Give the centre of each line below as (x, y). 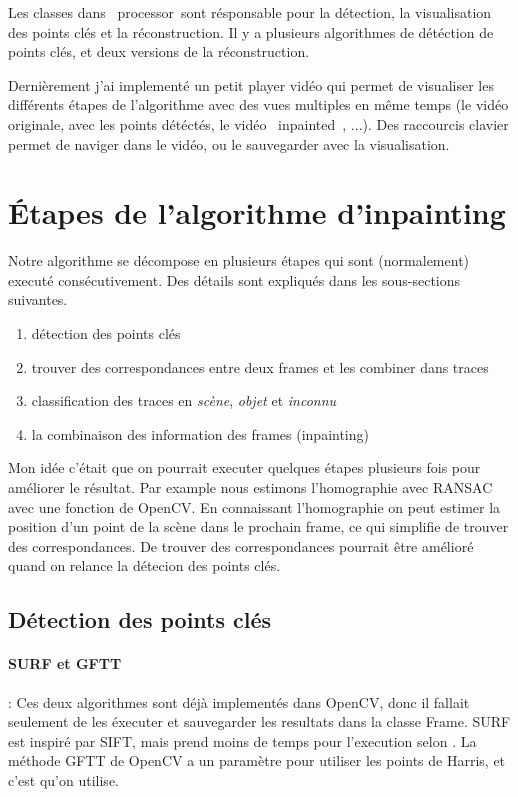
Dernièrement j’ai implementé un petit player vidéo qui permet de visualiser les (251, 84)
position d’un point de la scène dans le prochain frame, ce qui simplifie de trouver (258, 526)
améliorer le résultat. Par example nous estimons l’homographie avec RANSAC (250, 487)
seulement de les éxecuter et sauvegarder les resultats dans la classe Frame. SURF (259, 721)
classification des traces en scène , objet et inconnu (184, 400)
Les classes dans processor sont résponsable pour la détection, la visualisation (250, 12)
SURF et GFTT (65, 663)
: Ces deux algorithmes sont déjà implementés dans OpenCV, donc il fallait (239, 701)
